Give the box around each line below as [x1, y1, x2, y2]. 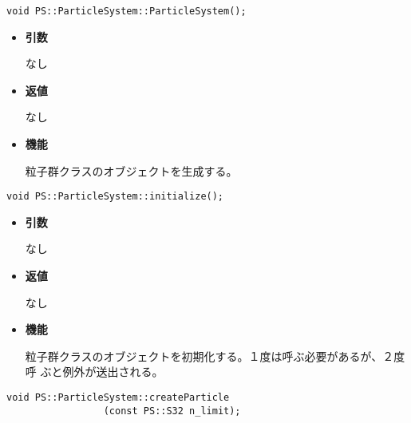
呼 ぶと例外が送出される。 [25, 363, 164, 380]
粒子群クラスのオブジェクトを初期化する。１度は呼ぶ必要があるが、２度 [25, 347, 405, 364]
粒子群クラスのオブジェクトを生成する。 [25, 162, 238, 179]
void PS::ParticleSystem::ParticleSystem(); [6, 6, 247, 17]
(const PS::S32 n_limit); [103, 405, 241, 417]
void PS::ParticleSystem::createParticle [6, 392, 230, 404]
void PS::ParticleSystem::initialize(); [6, 191, 224, 203]
